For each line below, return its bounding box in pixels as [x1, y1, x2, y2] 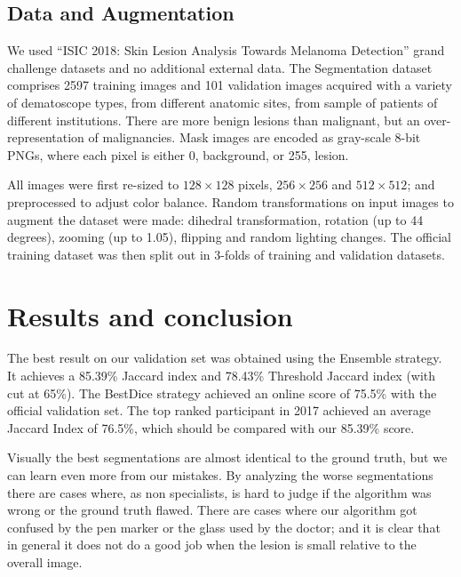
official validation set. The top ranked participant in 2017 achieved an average [7, 401, 431, 420]
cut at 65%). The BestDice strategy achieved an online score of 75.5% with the [7, 383, 437, 402]
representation [7, 128, 84, 147]
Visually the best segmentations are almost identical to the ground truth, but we [7, 448, 448, 467]
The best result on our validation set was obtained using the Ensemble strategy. [7, 349, 442, 367]
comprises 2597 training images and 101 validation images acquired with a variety [7, 76, 452, 94]
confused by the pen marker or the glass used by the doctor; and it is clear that [7, 517, 441, 536]
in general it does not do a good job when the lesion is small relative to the [7, 535, 417, 554]
